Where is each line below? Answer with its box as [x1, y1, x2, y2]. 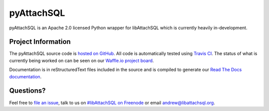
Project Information [9, 38, 71, 46]
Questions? [9, 87, 46, 95]
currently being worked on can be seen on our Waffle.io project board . [9, 57, 154, 63]
